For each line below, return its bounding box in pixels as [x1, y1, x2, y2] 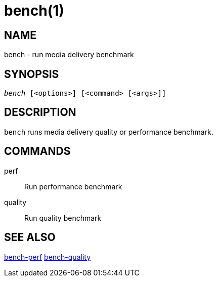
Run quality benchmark [24, 213, 102, 222]
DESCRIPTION [4, 106, 76, 119]
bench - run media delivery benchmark [4, 50, 134, 59]
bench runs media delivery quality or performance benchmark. [4, 127, 213, 136]
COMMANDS [4, 145, 71, 158]
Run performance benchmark [24, 182, 122, 191]
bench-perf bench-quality [4, 252, 91, 261]
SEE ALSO [4, 231, 56, 244]
